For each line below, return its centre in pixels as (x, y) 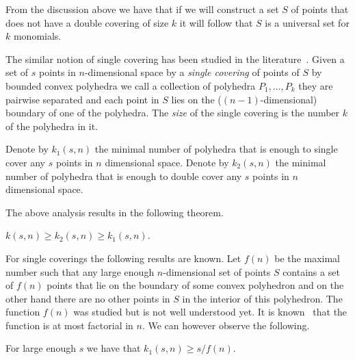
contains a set (311, 271)
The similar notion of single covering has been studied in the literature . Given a (175, 59)
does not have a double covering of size (87, 22)
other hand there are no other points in (88, 298)
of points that (320, 9)
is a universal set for (307, 22)
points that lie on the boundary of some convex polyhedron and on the (195, 285)
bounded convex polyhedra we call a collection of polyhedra (131, 85)
